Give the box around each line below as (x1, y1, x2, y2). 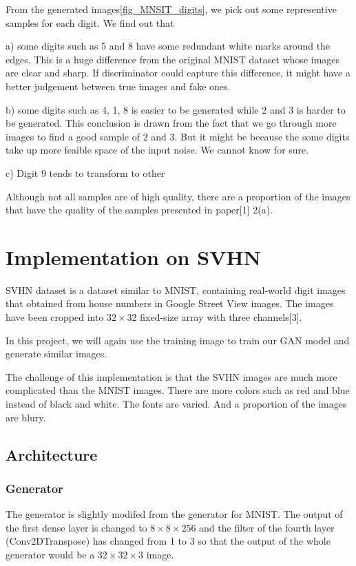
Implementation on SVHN (6, 242, 261, 271)
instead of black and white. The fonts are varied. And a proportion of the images (6, 397, 347, 410)
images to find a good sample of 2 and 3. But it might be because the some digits (6, 129, 350, 143)
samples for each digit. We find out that (6, 15, 174, 30)
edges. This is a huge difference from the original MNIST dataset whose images (6, 52, 340, 66)
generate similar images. (6, 346, 107, 361)
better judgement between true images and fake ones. (6, 78, 231, 93)
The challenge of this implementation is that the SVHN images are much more (6, 369, 337, 384)
